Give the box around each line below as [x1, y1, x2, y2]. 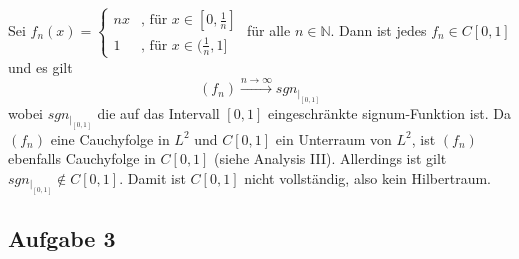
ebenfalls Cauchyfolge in [8, 148, 156, 169]
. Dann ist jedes [330, 19, 427, 40]
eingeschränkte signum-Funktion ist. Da [267, 103, 511, 124]
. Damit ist [119, 167, 186, 188]
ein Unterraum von [275, 128, 392, 149]
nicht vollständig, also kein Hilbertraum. [244, 167, 491, 188]
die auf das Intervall [97, 103, 220, 124]
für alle [246, 19, 291, 40]
